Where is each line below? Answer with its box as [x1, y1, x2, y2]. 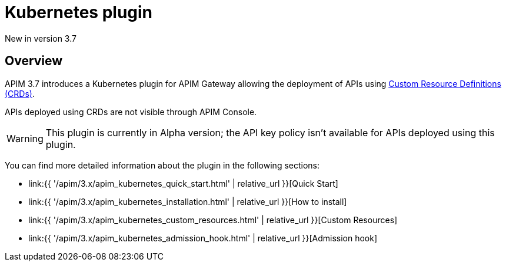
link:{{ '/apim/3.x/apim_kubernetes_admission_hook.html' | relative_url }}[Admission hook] [28, 233, 378, 243]
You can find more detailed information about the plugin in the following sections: [5, 160, 320, 170]
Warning [6, 132, 44, 144]
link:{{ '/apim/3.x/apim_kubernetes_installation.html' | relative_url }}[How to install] [28, 196, 347, 207]
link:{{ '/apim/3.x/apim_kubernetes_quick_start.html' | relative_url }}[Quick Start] [28, 178, 338, 188]
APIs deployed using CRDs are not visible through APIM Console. [5, 106, 257, 117]
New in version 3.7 [5, 33, 76, 43]
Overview [5, 53, 63, 69]
